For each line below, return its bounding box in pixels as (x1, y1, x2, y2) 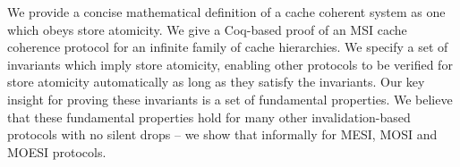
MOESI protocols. (7, 142, 106, 161)
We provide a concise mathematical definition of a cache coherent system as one (7, 3, 446, 21)
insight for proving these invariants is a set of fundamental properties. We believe (7, 89, 453, 108)
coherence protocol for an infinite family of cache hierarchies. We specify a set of (7, 38, 448, 56)
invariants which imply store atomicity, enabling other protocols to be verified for (7, 54, 453, 73)
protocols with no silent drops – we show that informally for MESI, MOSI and (7, 125, 438, 144)
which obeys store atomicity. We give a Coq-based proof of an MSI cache (7, 20, 407, 38)
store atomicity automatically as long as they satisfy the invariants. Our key (7, 72, 425, 91)
